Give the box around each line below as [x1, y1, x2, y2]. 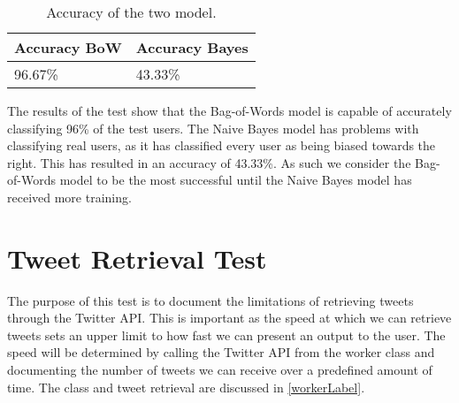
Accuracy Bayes [135, 37, 249, 57]
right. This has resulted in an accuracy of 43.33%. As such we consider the [7, 153, 411, 171]
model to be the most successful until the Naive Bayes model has [59, 171, 412, 189]
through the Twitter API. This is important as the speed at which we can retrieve [7, 308, 452, 327]
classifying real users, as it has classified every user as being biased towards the [7, 136, 436, 155]
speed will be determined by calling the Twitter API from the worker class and [7, 343, 435, 361]
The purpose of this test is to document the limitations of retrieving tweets [7, 291, 414, 309]
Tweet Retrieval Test [7, 240, 267, 276]
